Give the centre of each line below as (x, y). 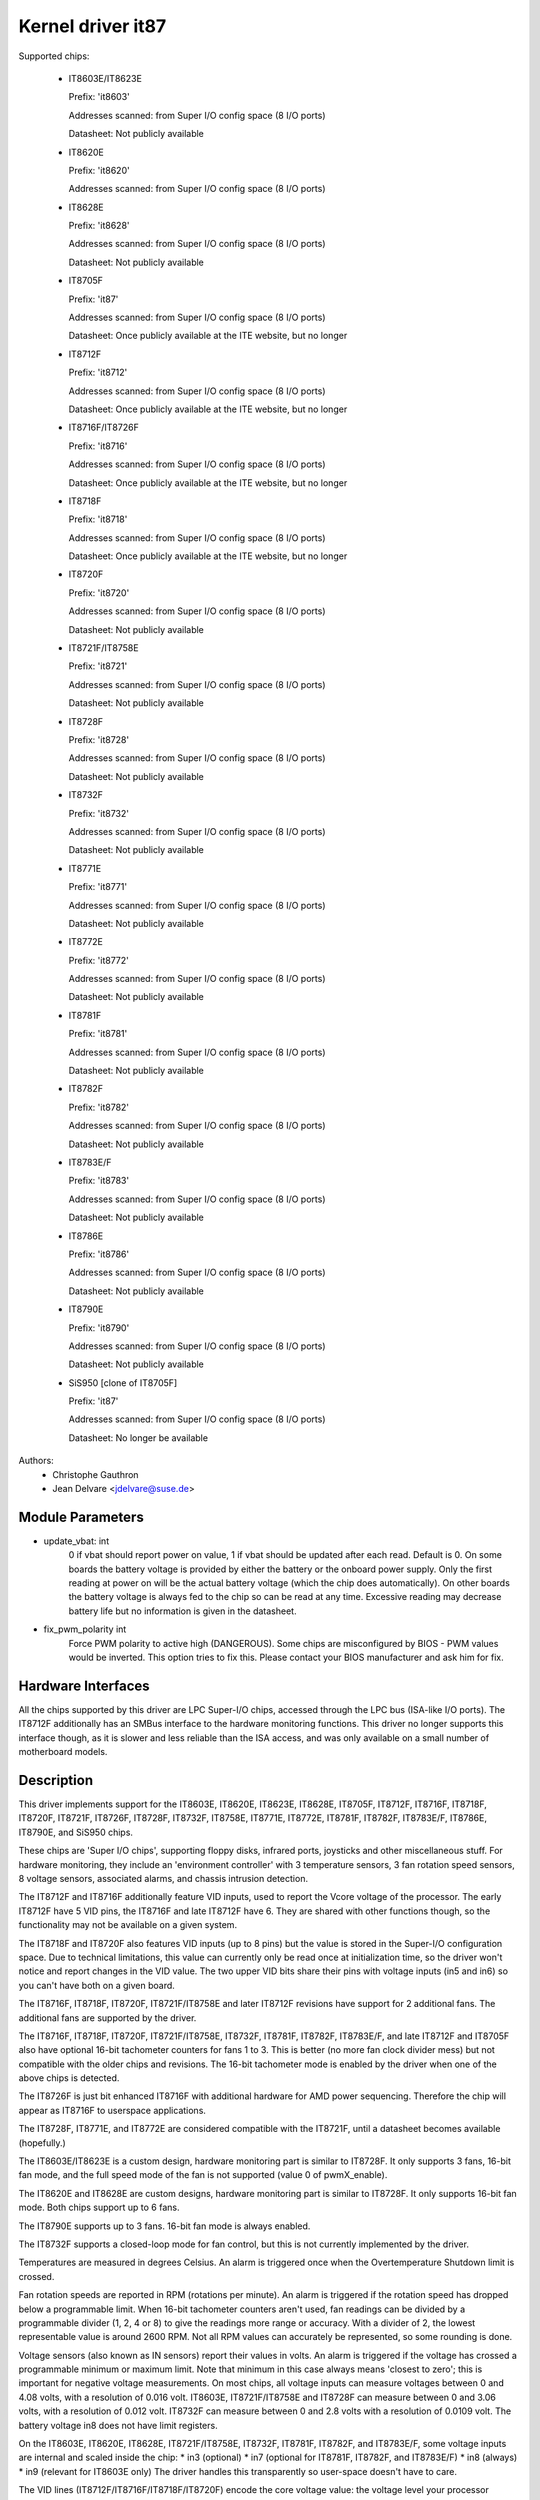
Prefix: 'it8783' (99, 1181)
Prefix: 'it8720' (99, 592)
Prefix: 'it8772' (99, 960)
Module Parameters (81, 1516)
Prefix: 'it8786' (99, 1254)
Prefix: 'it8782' (99, 1107)
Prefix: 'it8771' (98, 887)
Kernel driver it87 (92, 26)
